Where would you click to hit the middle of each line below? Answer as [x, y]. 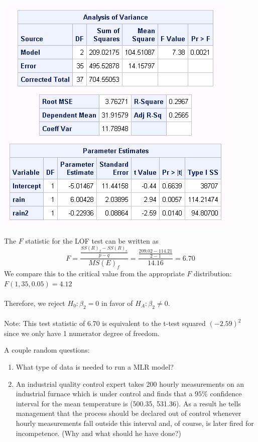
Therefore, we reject [35, 303]
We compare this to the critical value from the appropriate [94, 273]
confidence [226, 394]
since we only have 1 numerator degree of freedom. [82, 333]
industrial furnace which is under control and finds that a [104, 394]
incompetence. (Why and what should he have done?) [98, 433]
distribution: [213, 273]
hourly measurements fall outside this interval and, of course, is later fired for [135, 423]
